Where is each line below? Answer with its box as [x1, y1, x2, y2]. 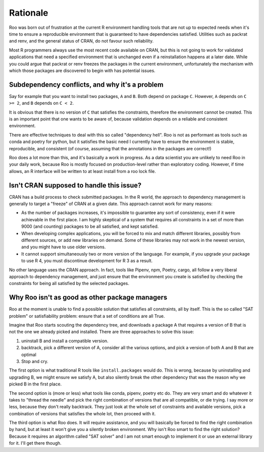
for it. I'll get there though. [9, 440, 62, 446]
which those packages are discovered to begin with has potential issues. [9, 68, 156, 73]
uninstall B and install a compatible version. [21, 338, 109, 344]
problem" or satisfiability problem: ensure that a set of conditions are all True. [9, 313, 165, 319]
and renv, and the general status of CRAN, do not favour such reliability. [9, 38, 154, 44]
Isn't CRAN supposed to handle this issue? [9, 181, 142, 190]
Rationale [9, 7, 48, 18]
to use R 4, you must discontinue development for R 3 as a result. [21, 258, 153, 264]
